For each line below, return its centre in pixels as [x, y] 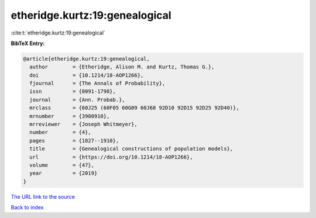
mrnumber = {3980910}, [70, 116]
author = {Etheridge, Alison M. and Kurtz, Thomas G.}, [122, 67]
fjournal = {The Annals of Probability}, [97, 84]
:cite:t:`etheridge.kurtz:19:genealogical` [58, 33]
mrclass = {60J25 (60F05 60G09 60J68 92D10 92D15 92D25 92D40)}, [134, 108]
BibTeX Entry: [28, 43]
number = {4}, [61, 132]
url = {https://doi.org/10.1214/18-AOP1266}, [111, 157]
